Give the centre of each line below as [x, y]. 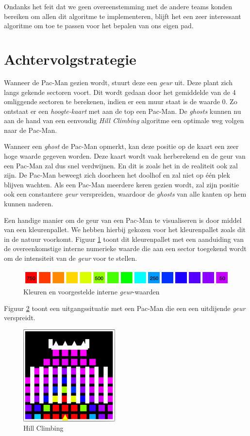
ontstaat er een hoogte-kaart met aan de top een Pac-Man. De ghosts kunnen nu [123, 111]
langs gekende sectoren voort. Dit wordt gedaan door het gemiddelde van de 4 [120, 92]
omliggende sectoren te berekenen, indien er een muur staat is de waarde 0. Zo [121, 101]
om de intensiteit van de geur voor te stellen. [71, 258]
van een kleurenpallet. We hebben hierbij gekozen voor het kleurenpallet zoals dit [125, 229]
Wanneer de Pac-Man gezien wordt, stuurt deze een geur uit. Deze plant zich [118, 82]
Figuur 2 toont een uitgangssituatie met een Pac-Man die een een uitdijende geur [125, 308]
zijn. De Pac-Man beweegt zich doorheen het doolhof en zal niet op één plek [117, 175]
